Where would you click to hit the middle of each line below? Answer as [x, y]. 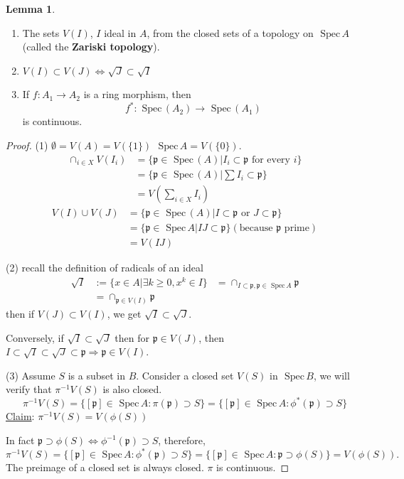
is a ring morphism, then [137, 94]
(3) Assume [31, 375]
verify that [29, 389]
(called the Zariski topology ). [91, 47]
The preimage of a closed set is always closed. [105, 467]
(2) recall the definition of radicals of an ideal [105, 268]
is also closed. [132, 389]
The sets [41, 32]
